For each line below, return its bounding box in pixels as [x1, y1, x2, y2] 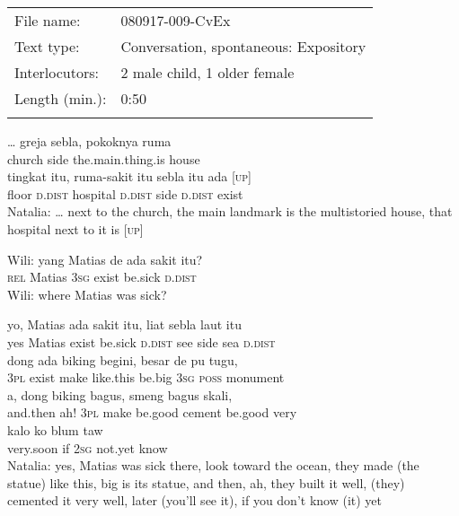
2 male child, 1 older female [120, 62, 295, 83]
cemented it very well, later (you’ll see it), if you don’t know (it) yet [7, 491, 383, 510]
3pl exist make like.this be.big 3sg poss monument [7, 368, 285, 387]
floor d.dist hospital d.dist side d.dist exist [7, 184, 243, 203]
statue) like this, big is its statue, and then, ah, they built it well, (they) [7, 473, 405, 492]
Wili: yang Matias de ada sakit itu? [7, 249, 203, 268]
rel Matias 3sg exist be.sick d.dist [7, 267, 197, 286]
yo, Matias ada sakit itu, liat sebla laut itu [7, 315, 242, 334]
